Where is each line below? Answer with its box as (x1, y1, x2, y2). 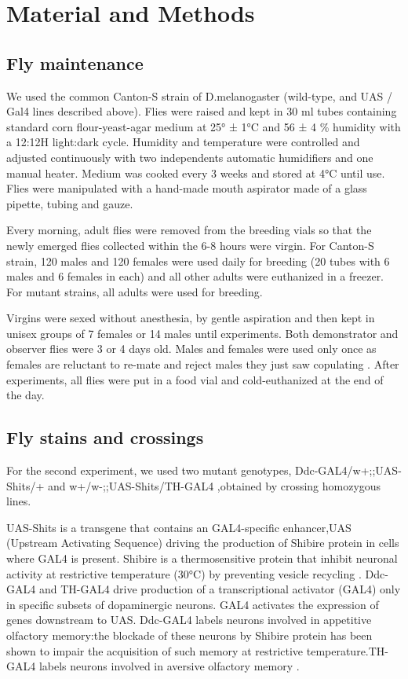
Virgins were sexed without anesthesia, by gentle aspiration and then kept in (6, 310, 375, 326)
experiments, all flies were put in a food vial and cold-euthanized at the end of (6, 371, 384, 387)
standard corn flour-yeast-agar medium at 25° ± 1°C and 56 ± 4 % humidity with (6, 118, 401, 134)
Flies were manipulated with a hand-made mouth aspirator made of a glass (6, 180, 367, 196)
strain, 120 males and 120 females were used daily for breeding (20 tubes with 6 (6, 252, 390, 269)
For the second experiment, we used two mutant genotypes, (6, 462, 292, 479)
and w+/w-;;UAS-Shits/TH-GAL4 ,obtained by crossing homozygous (47, 477, 381, 494)
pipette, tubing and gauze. (6, 195, 133, 211)
